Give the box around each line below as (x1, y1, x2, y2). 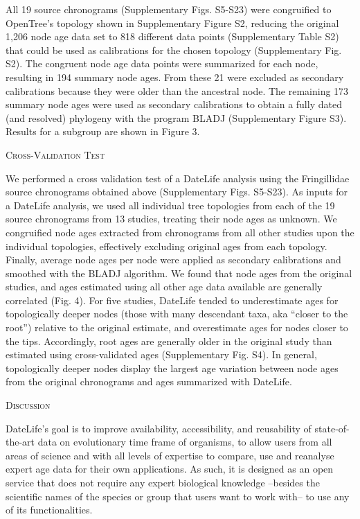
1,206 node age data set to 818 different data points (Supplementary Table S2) (6, 29, 339, 44)
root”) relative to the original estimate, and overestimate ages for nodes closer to (6, 320, 348, 335)
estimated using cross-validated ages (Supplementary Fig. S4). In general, (6, 347, 317, 362)
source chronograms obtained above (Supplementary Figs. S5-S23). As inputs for (6, 184, 348, 199)
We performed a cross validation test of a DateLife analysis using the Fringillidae (6, 170, 350, 185)
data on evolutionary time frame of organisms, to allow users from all (37, 434, 332, 449)
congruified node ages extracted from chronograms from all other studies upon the (6, 225, 354, 239)
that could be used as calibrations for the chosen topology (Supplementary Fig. (6, 42, 342, 57)
